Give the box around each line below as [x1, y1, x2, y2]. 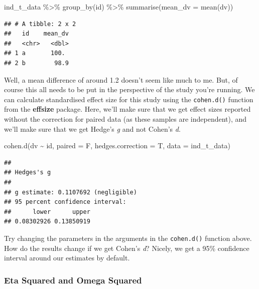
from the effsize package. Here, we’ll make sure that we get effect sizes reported [4, 104, 251, 114]
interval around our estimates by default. [4, 252, 130, 263]
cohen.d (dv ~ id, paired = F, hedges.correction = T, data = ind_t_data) [4, 140, 230, 151]
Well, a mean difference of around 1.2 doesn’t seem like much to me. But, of [4, 74, 238, 85]
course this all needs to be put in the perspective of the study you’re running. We [4, 84, 255, 95]
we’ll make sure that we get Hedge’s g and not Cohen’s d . [4, 123, 181, 134]
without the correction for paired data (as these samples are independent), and [4, 114, 247, 124]
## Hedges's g [4, 169, 51, 176]
